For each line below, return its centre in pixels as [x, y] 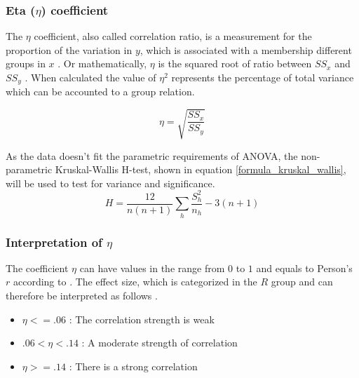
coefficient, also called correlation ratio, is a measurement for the [173, 36]
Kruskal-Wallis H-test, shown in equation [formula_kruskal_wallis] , [201, 169]
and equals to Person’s [304, 268]
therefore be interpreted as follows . [82, 296]
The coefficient [37, 268]
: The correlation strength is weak [142, 319]
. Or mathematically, [102, 63]
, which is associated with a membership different [246, 49]
